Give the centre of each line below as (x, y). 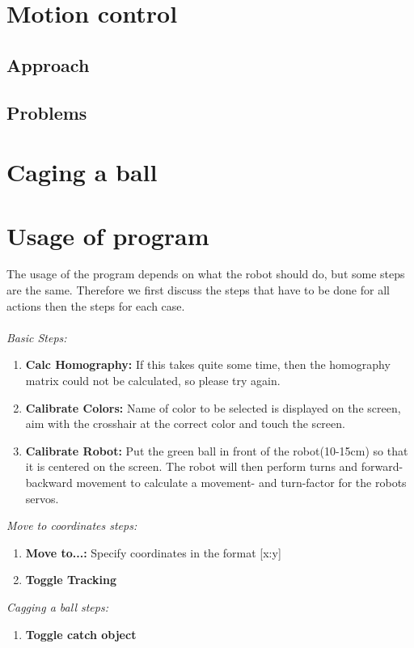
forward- (382, 466)
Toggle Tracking (71, 580)
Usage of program (108, 235)
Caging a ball (82, 172)
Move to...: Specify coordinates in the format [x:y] (153, 552)
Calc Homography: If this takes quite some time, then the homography (208, 364)
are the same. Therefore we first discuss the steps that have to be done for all (198, 290)
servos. (42, 498)
